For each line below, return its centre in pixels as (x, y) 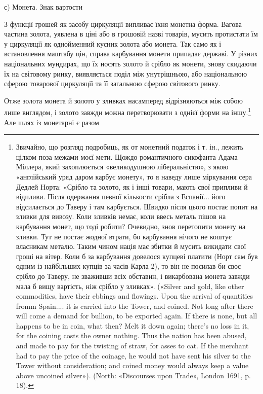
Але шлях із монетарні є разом (52, 122)
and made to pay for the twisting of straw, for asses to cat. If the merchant (132, 346)
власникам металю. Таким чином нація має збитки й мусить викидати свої (131, 246)
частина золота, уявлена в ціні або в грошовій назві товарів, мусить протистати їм (131, 34)
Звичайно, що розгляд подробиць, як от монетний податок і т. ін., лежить (129, 147)
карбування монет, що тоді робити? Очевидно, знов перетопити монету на (131, 226)
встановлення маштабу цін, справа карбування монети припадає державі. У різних (131, 53)
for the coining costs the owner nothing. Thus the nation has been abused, (131, 335)
